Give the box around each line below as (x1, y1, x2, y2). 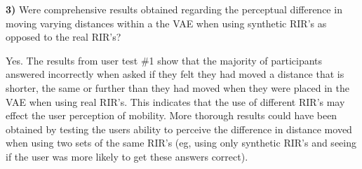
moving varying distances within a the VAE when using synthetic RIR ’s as (6, 15, 327, 30)
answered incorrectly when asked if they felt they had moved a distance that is (6, 67, 344, 81)
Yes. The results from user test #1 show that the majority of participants (6, 53, 323, 67)
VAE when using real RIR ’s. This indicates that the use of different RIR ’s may (6, 94, 345, 109)
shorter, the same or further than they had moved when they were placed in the (6, 80, 349, 95)
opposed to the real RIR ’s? (6, 29, 121, 44)
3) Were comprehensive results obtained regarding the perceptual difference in (6, 2, 342, 16)
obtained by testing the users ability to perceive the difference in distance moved (6, 121, 352, 136)
